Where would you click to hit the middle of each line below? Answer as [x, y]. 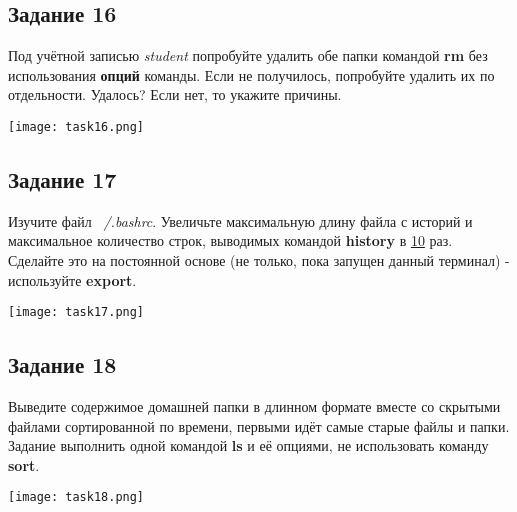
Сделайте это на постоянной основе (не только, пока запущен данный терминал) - [259, 260]
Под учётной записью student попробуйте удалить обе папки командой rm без [248, 55]
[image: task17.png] [76, 312]
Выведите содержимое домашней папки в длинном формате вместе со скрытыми [254, 406]
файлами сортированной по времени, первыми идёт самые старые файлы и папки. [259, 425]
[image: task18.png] [76, 497]
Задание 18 [62, 364]
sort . [24, 464]
